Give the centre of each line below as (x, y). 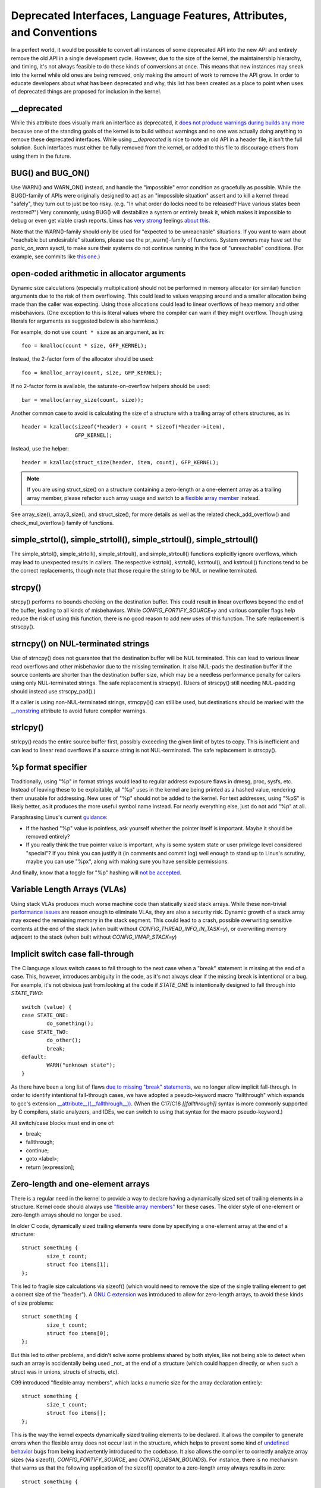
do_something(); (70, 1023)
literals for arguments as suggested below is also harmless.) (85, 321)
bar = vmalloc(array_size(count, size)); (83, 400)
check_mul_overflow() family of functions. (62, 523)
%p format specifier (49, 767)
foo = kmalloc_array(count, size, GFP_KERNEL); (92, 373)
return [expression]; (50, 1167)
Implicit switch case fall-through (73, 954)
